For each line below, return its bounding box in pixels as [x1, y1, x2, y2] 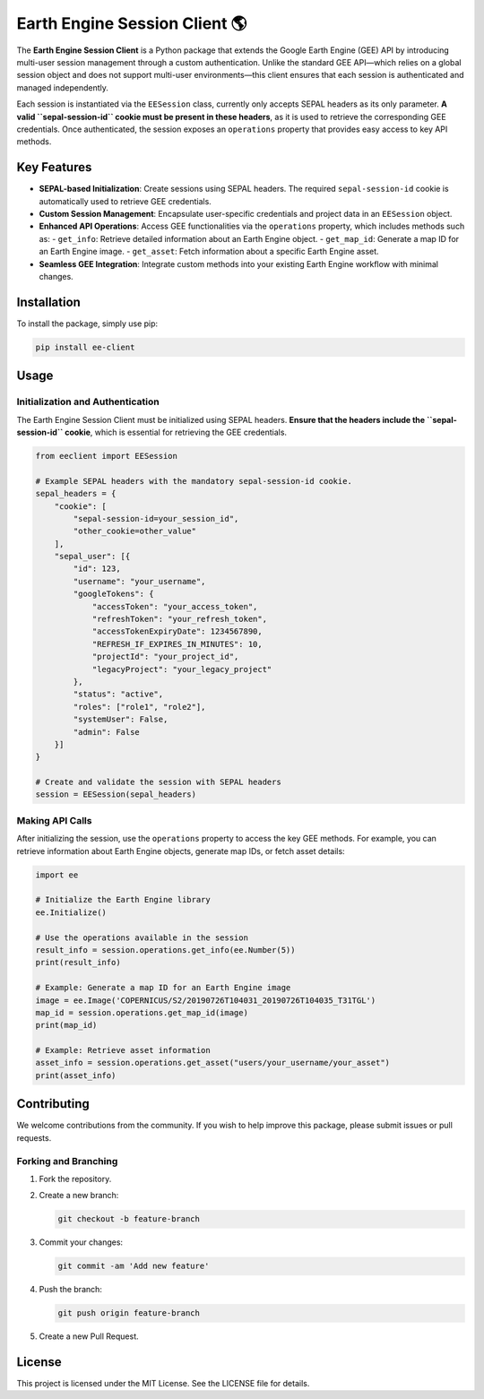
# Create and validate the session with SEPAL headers [35, 777, 281, 788]
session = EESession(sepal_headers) [35, 790, 197, 799]
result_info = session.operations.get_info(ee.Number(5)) [35, 945, 296, 954]
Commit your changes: [39, 1237, 124, 1248]
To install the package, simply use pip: [16, 318, 159, 329]
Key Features [16, 160, 92, 175]
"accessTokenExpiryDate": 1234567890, [91, 626, 264, 636]
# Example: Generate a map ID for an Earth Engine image [35, 982, 291, 993]
